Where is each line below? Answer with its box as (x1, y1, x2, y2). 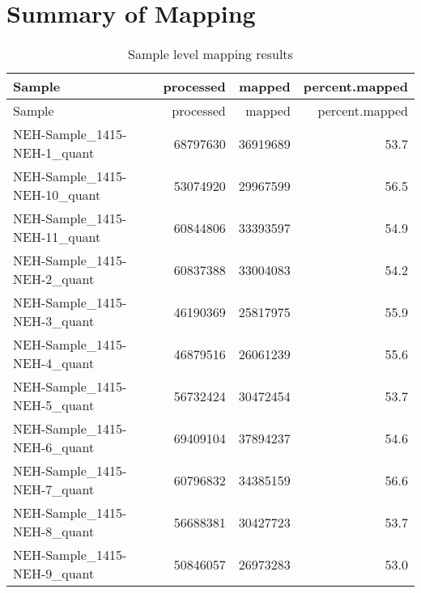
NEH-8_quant (13, 522, 95, 541)
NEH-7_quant (13, 480, 95, 499)
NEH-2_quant (13, 269, 95, 289)
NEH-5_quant (13, 396, 95, 415)
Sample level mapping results (128, 44, 293, 64)
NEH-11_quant (13, 227, 101, 247)
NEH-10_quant (13, 185, 101, 205)
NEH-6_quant (13, 438, 95, 457)
